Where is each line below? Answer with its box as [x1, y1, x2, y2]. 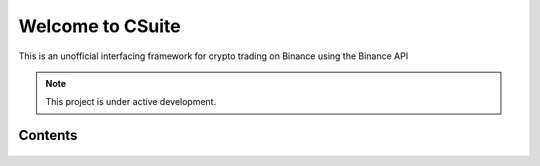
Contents [18, 127, 78, 144]
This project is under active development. [45, 96, 217, 108]
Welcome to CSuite [18, 15, 181, 37]
